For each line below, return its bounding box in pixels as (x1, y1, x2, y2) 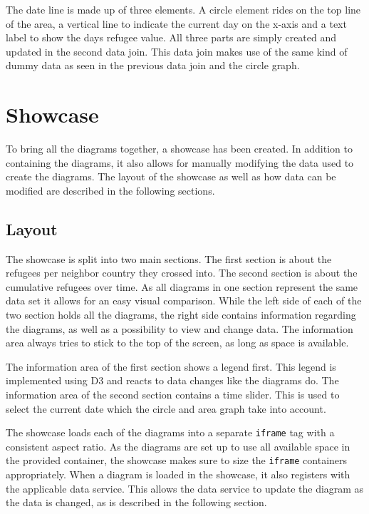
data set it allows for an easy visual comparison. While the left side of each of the (6, 293, 362, 308)
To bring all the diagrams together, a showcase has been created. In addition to (6, 141, 353, 156)
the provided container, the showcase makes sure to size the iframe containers (6, 453, 348, 468)
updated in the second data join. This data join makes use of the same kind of (6, 43, 348, 58)
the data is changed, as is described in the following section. (6, 495, 267, 510)
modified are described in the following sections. (6, 183, 215, 197)
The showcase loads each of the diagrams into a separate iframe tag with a (6, 425, 335, 440)
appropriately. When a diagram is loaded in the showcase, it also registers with (6, 467, 350, 482)
